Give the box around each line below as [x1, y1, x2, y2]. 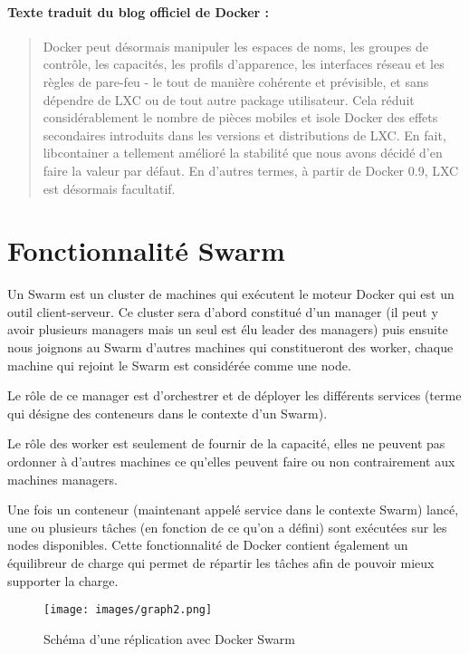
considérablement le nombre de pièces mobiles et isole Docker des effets [43, 108, 438, 127]
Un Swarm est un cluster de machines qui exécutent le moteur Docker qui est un [7, 284, 455, 303]
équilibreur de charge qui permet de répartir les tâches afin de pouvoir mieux [7, 553, 435, 572]
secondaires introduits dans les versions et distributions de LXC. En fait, [43, 125, 446, 144]
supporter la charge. [7, 571, 119, 590]
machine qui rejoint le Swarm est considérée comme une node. [7, 355, 351, 374]
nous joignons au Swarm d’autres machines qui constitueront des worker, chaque [7, 338, 454, 357]
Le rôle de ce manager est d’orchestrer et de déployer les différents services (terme [7, 386, 462, 405]
